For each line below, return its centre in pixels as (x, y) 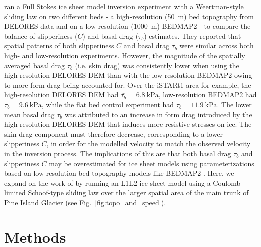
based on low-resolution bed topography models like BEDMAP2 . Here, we (119, 173)
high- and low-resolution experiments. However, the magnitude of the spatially (125, 55)
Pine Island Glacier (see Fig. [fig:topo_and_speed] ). (85, 202)
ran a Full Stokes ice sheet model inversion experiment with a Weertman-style (124, 6)
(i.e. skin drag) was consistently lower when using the (157, 65)
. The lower (234, 104)
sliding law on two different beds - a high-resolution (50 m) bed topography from (129, 16)
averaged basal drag (35, 65)
